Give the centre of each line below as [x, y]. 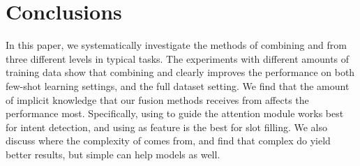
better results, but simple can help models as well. [113, 154]
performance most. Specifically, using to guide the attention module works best [175, 113]
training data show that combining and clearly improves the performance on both [180, 72]
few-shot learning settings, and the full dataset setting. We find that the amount [178, 85]
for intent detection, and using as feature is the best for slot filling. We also [167, 127]
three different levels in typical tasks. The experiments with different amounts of [178, 58]
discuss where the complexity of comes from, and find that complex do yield [168, 141]
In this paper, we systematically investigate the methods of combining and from [176, 45]
